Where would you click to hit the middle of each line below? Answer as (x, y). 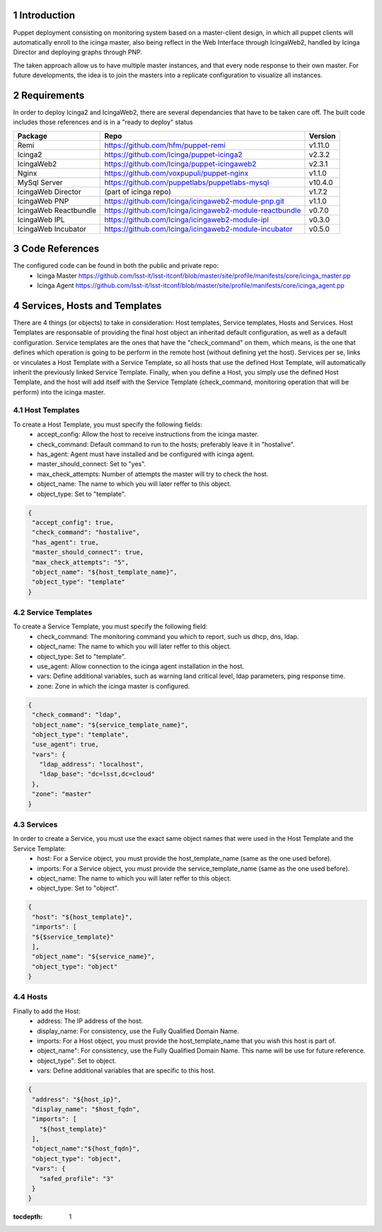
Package (32, 136)
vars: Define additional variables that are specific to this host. (126, 1070)
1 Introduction (44, 15)
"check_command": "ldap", (77, 715)
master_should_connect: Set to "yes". (92, 464)
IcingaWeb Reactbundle (57, 210)
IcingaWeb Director (49, 191)
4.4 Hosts (30, 997)
